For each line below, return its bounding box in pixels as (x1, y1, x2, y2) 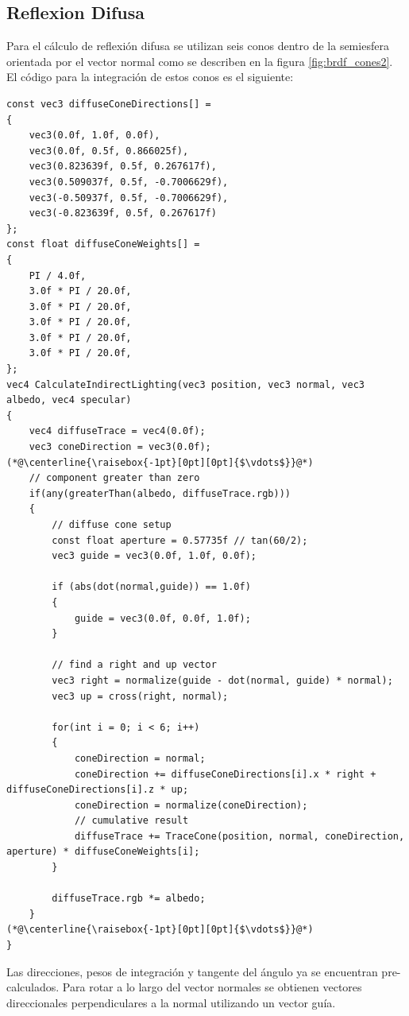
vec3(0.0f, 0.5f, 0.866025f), (29, 145, 189, 157)
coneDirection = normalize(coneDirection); (74, 799, 308, 811)
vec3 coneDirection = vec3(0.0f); (29, 441, 211, 453)
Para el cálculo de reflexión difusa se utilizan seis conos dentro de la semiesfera (6, 37, 389, 54)
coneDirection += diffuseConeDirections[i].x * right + (74, 768, 376, 780)
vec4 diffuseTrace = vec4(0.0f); (29, 425, 206, 437)
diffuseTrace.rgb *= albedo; (52, 893, 206, 905)
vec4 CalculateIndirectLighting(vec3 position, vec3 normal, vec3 (6, 378, 365, 390)
